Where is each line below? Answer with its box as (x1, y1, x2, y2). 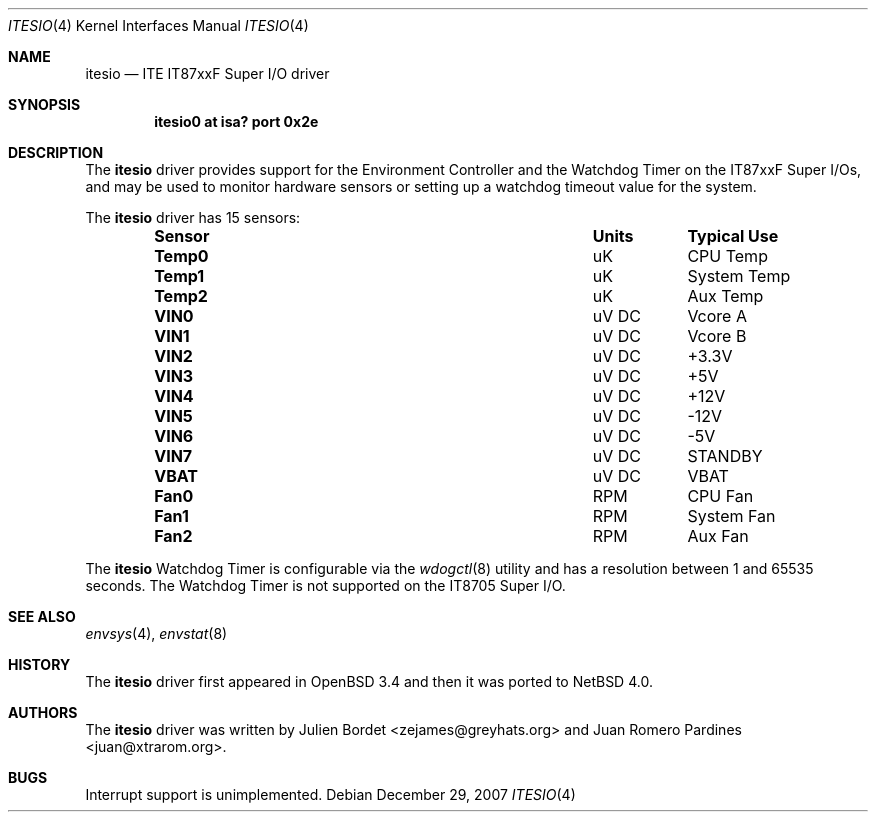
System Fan (687, 506, 776, 526)
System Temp (687, 266, 791, 286)
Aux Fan (687, 526, 749, 546)
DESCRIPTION (8, 144, 104, 161)
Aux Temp (687, 286, 764, 306)
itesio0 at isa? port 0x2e (154, 113, 319, 130)
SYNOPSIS (8, 96, 81, 113)
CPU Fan (687, 486, 754, 506)
